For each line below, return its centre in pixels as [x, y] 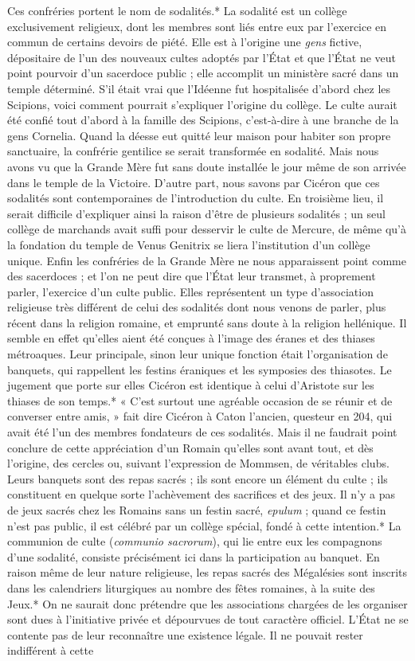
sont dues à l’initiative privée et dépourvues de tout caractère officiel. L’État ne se [208, 619]
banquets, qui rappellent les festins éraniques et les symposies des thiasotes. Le [200, 369]
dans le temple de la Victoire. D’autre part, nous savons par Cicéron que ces [194, 182]
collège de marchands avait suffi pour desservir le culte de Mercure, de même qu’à [207, 229]
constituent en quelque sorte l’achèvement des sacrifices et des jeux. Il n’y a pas [202, 494]
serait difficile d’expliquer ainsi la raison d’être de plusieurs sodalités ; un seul [196, 213]
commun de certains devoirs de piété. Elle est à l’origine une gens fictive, [185, 42]
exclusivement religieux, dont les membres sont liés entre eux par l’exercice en [197, 26]
